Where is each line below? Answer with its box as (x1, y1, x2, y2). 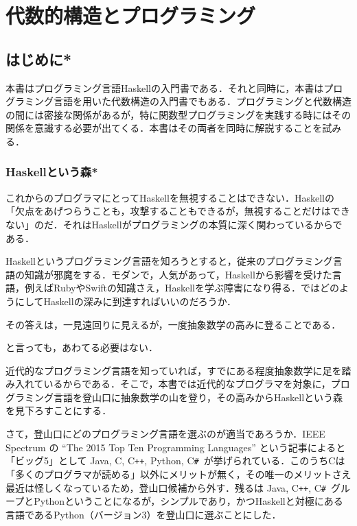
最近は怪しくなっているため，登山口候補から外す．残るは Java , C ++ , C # (5, 480, 326, 494)
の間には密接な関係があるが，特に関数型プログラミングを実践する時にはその (5, 107, 352, 121)
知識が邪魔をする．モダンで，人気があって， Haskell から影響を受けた (24, 267, 332, 281)
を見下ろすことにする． (5, 403, 112, 418)
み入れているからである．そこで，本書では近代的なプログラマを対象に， (5, 376, 331, 391)
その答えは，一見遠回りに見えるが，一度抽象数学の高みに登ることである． (5, 317, 341, 331)
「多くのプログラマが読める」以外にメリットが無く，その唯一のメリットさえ (5, 466, 352, 481)
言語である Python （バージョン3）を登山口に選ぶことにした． (5, 507, 281, 521)
